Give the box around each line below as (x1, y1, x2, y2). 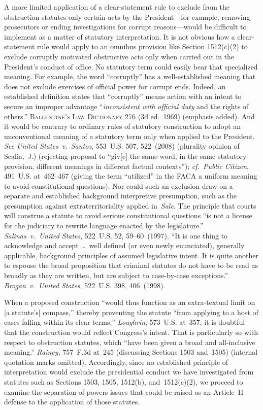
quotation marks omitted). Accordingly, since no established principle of (4, 356, 228, 367)
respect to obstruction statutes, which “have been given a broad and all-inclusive (4, 336, 255, 347)
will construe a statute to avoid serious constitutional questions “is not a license (4, 210, 252, 221)
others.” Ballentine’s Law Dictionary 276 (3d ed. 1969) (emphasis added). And (4, 111, 255, 121)
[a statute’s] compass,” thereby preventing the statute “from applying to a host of (4, 306, 258, 317)
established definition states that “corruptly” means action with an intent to (4, 91, 242, 101)
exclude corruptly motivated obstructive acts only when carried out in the (4, 51, 235, 61)
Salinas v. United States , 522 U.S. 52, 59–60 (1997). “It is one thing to (4, 230, 228, 241)
